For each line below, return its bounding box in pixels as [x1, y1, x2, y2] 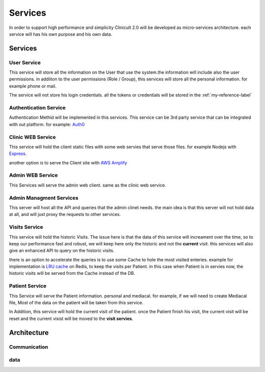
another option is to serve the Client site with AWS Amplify [9, 159, 128, 165]
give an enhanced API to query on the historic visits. [9, 248, 115, 254]
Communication [9, 344, 49, 350]
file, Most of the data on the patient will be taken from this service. [9, 300, 143, 306]
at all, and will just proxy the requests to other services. [9, 212, 121, 217]
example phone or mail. [9, 83, 56, 89]
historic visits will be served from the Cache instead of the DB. [9, 270, 135, 276]
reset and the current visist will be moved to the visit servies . [9, 316, 133, 321]
